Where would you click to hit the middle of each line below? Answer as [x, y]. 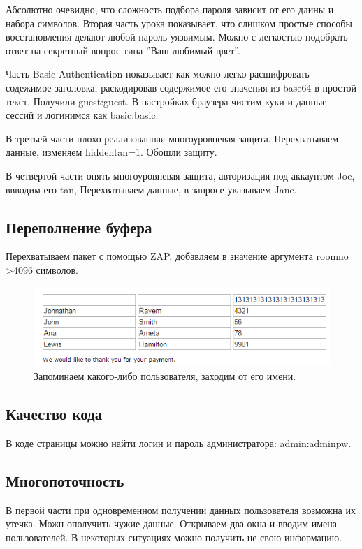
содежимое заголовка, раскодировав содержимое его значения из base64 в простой [181, 87]
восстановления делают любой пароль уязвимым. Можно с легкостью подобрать [177, 37]
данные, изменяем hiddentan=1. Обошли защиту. [111, 152]
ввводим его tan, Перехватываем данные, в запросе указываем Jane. [151, 189]
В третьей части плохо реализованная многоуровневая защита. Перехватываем [172, 138]
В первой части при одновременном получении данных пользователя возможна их [181, 510]
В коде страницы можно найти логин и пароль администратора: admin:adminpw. [179, 442]
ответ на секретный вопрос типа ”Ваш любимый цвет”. [123, 50]
